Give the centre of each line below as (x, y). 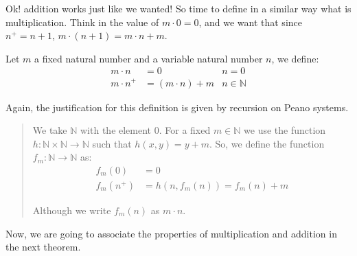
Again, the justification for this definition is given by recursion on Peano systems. (177, 107)
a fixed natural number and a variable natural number (149, 58)
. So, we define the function (267, 143)
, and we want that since (250, 22)
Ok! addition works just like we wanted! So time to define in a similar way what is (178, 8)
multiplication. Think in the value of (82, 22)
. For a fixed (185, 130)
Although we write (72, 210)
